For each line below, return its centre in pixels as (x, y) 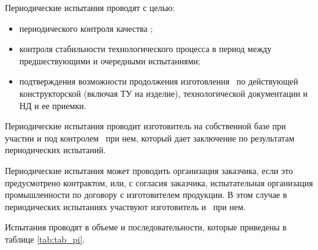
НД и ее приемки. (53, 105)
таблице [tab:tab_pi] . (45, 239)
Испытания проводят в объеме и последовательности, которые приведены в (146, 227)
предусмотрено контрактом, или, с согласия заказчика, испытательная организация (159, 182)
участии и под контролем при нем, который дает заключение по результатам (150, 138)
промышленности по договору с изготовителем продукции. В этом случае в (146, 195)
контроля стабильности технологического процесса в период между (145, 49)
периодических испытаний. (55, 150)
